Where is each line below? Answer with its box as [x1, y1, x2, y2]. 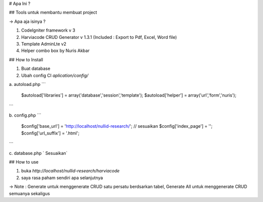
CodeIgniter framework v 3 [21, 27, 75, 34]
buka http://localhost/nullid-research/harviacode [21, 168, 120, 174]
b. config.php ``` [9, 112, 41, 118]
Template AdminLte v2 [21, 41, 67, 47]
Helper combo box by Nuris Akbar [21, 48, 90, 53]
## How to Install [9, 56, 43, 63]
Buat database [21, 66, 51, 71]
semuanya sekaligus [9, 190, 50, 196]
